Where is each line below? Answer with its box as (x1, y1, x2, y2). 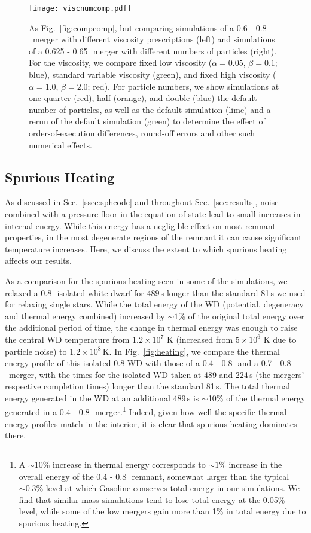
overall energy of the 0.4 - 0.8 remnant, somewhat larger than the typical (19, 470, 289, 482)
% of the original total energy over (178, 309, 304, 322)
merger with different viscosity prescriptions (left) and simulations (32, 33, 275, 45)
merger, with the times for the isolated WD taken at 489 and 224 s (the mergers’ (8, 368, 304, 380)
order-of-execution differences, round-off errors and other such (29, 127, 255, 139)
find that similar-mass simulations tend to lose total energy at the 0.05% (19, 493, 285, 505)
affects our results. (5, 254, 72, 267)
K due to (263, 333, 297, 345)
